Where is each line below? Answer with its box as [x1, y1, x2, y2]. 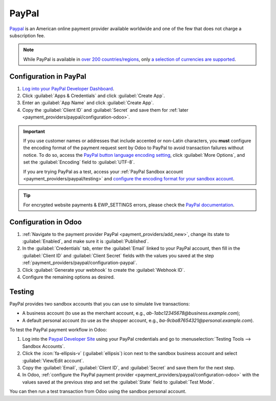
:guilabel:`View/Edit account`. [22, 358, 84, 364]
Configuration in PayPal [9, 72, 86, 81]
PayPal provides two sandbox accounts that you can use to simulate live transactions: [9, 300, 190, 306]
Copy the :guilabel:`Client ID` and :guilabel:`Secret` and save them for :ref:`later [22, 107, 189, 113]
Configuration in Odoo [9, 218, 82, 226]
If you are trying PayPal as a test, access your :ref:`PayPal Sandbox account [23, 169, 183, 175]
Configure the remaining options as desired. [22, 274, 115, 280]
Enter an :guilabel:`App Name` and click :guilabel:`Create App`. [22, 100, 154, 106]
